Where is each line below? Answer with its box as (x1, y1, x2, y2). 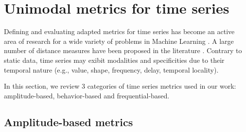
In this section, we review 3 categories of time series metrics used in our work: (4, 81, 236, 91)
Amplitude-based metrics (4, 114, 133, 129)
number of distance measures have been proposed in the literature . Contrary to (4, 45, 242, 56)
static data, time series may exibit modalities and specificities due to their (4, 55, 225, 65)
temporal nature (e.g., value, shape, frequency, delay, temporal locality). (4, 64, 219, 75)
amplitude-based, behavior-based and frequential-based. (4, 90, 170, 100)
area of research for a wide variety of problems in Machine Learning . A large (4, 36, 234, 46)
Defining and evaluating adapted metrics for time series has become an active (4, 26, 235, 37)
